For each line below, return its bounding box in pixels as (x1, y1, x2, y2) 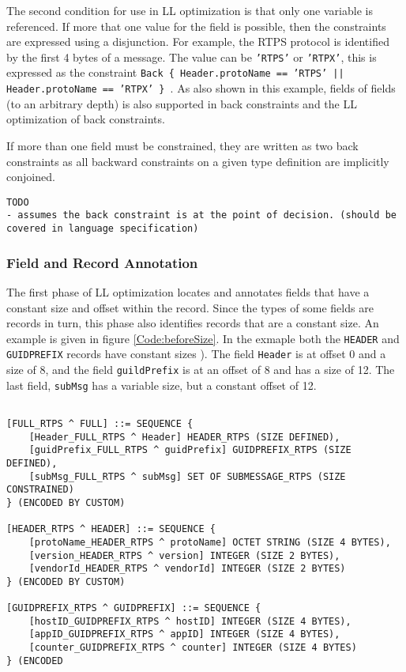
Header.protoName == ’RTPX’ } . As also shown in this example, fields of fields (6, 80, 396, 96)
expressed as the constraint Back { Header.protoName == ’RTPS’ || (6, 64, 344, 81)
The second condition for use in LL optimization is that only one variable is (6, 2, 373, 18)
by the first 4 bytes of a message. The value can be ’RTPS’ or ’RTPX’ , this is (6, 48, 377, 65)
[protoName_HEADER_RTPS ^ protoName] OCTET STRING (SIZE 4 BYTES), (28, 536, 391, 548)
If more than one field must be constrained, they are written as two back (6, 137, 359, 153)
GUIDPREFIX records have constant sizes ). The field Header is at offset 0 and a (6, 345, 386, 362)
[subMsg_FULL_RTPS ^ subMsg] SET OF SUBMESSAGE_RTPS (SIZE (28, 470, 346, 482)
